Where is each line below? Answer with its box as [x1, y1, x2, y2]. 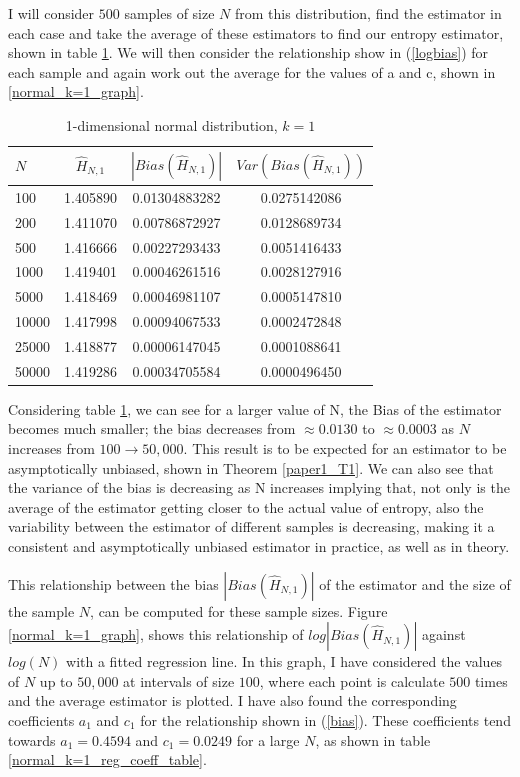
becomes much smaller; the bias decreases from [8, 418, 296, 439]
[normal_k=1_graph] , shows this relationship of [8, 624, 304, 645]
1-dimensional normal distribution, [65, 114, 278, 135]
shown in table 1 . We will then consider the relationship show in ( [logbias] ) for [8, 42, 489, 63]
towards [8, 729, 56, 750]
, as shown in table [315, 729, 431, 750]
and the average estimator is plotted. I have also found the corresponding [8, 690, 457, 711]
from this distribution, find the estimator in [235, 3, 502, 23]
